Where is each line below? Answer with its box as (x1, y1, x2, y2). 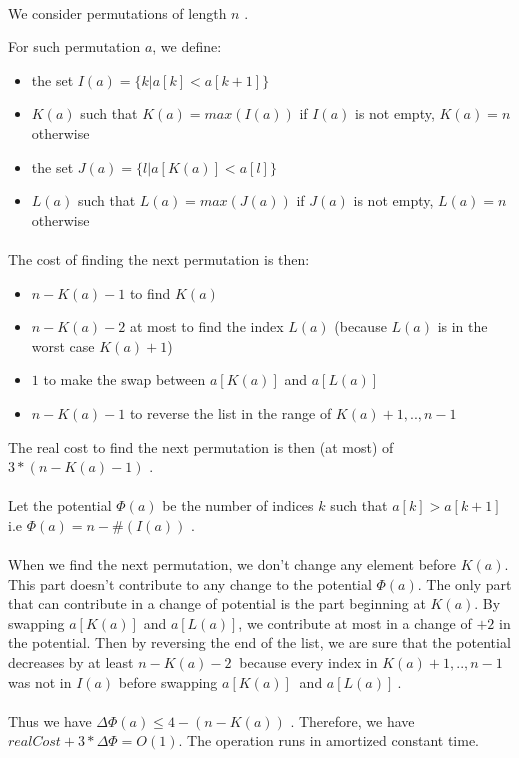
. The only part (417, 573, 512, 594)
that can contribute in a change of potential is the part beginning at (8, 593, 426, 614)
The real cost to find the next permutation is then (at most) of (8, 436, 394, 457)
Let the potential (8, 495, 112, 516)
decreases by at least (8, 652, 134, 673)
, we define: (152, 36, 222, 57)
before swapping (118, 671, 218, 692)
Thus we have (8, 710, 92, 731)
